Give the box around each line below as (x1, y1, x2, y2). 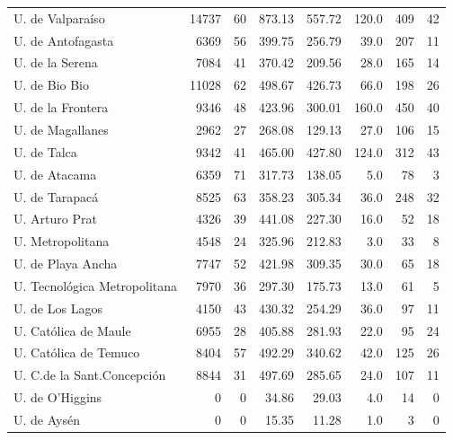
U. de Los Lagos (13, 298, 102, 317)
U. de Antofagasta (13, 31, 114, 49)
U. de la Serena (13, 53, 98, 72)
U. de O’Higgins (13, 388, 102, 407)
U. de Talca (13, 142, 77, 161)
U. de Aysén (13, 409, 80, 428)
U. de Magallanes (13, 119, 109, 138)
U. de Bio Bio (13, 75, 89, 94)
